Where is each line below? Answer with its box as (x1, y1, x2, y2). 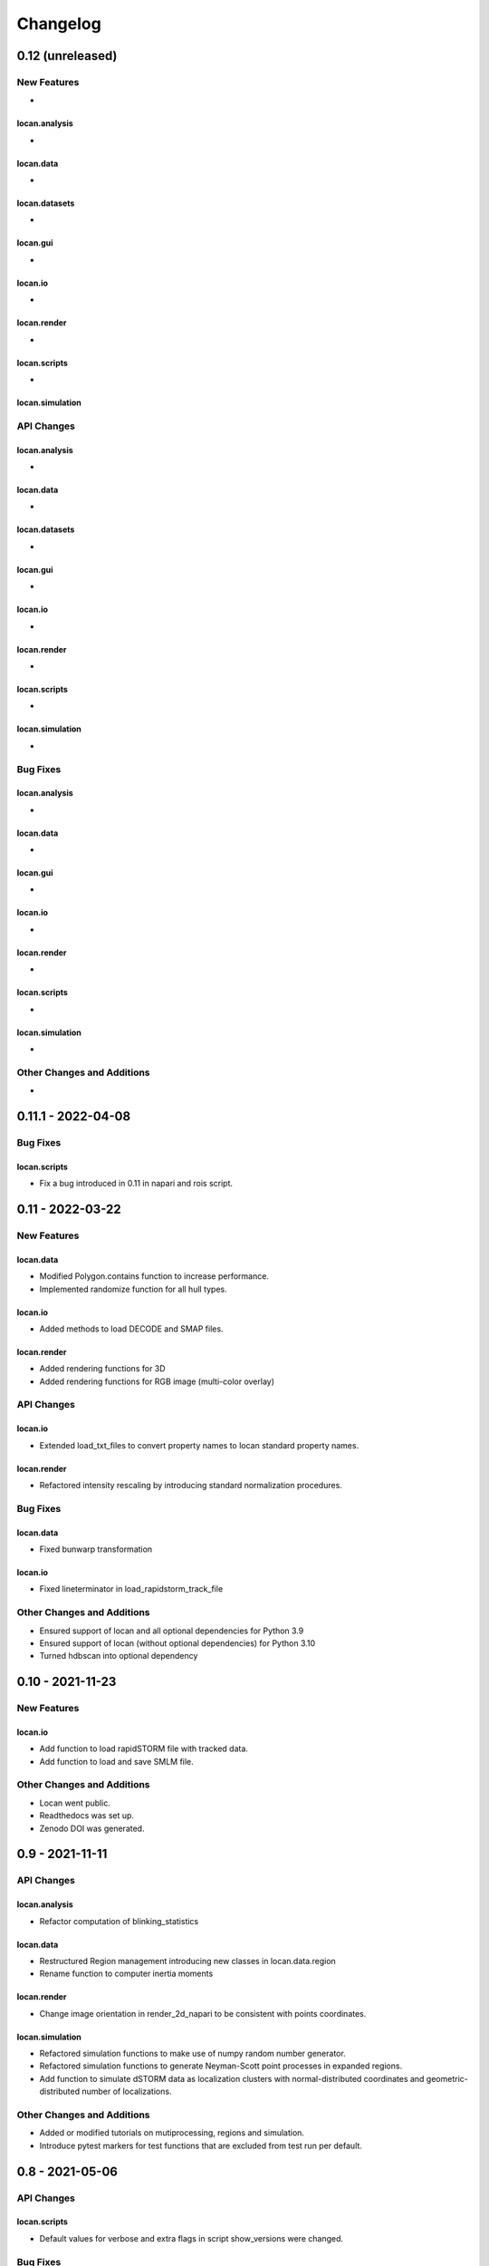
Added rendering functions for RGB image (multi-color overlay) (39, 1376, 275, 1387)
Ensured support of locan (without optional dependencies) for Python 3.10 (39, 1637, 316, 1649)
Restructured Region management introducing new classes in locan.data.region (39, 1955, 337, 1966)
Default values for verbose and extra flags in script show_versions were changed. (39, 2232, 344, 2243)
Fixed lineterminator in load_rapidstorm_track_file (39, 1583, 224, 1594)
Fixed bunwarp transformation (39, 1544, 153, 1554)
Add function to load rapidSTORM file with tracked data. (39, 1743, 249, 1754)
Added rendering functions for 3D (39, 1363, 167, 1374)
